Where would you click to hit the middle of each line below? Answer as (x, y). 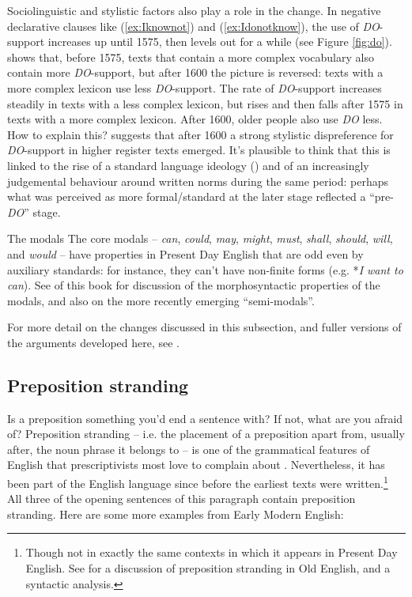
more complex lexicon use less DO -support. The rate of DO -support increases (195, 87)
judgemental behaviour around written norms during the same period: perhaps (198, 181)
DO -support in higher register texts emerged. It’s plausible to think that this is (199, 150)
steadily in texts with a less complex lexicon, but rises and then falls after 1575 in (205, 103)
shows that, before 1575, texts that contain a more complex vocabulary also (191, 57)
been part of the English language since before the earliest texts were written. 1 (198, 482)
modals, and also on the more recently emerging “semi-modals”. (161, 300)
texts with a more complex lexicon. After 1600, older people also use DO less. (195, 119)
